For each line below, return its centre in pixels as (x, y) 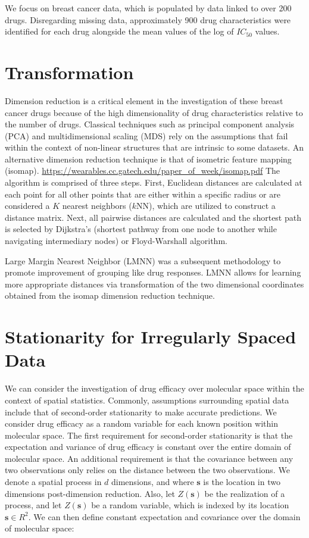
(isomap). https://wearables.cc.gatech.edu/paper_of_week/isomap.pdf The (143, 171)
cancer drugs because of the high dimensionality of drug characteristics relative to (154, 112)
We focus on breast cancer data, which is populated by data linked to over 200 (148, 8)
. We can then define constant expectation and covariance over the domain (164, 516)
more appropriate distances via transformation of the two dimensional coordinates (154, 284)
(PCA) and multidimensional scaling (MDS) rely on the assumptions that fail (146, 135)
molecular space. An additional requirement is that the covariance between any (149, 458)
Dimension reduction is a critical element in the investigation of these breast (144, 100)
